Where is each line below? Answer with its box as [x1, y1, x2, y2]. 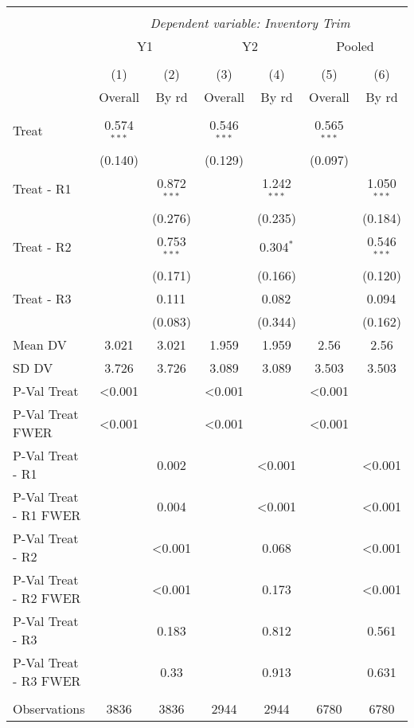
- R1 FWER [13, 506, 81, 525]
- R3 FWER [13, 671, 81, 691]
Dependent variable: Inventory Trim [150, 14, 350, 32]
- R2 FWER [13, 589, 81, 608]
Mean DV [13, 335, 67, 354]
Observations [13, 699, 85, 718]
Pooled [336, 37, 374, 55]
